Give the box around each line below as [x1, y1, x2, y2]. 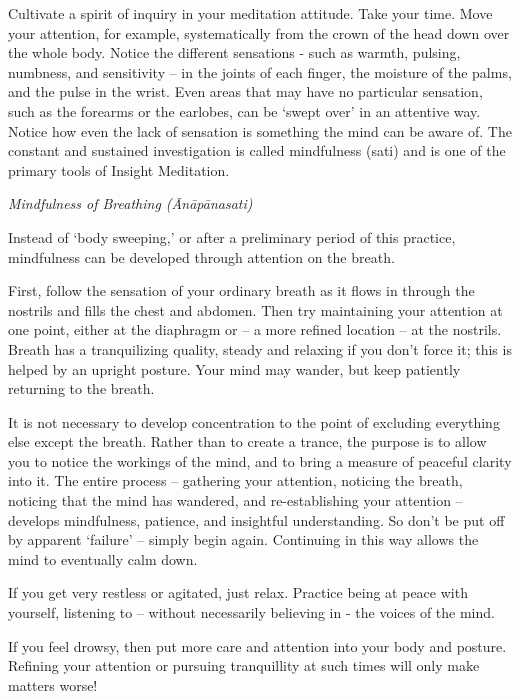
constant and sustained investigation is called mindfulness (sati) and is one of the [8, 140, 506, 161]
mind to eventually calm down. [8, 548, 198, 569]
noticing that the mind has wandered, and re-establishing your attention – [8, 490, 463, 511]
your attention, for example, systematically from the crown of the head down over [8, 22, 510, 43]
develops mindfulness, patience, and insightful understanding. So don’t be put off [8, 509, 505, 530]
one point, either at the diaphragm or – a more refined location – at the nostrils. [8, 319, 502, 340]
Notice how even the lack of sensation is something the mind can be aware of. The [8, 120, 512, 141]
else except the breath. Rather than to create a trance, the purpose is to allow [8, 431, 487, 452]
